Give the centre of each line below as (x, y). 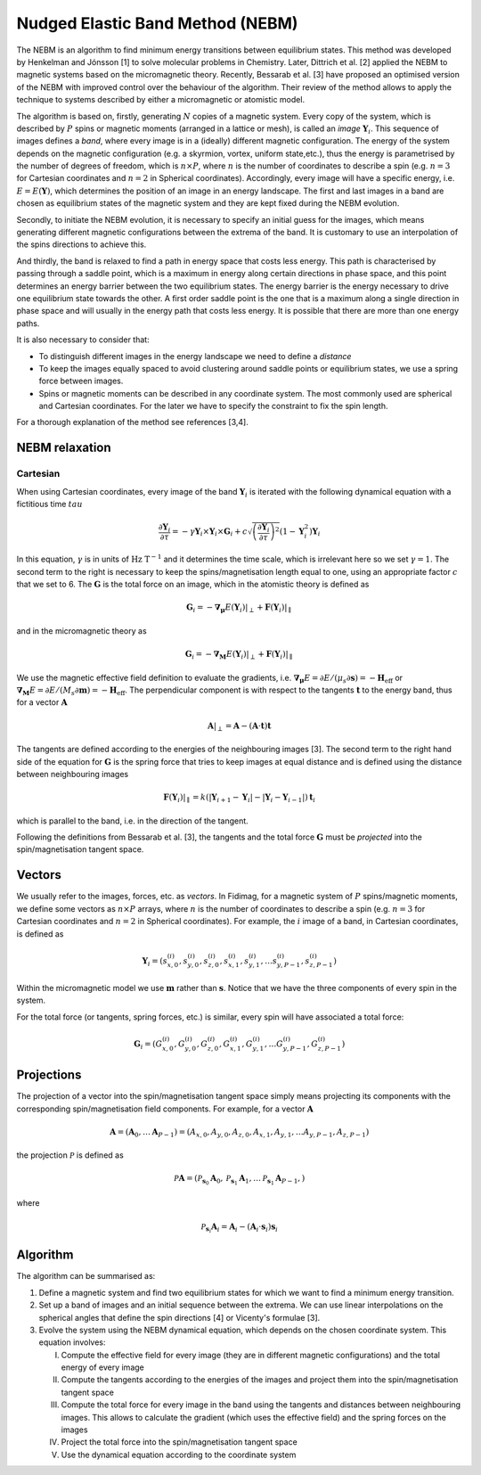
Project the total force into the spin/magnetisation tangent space (179, 1442)
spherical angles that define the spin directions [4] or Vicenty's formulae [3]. (179, 1317)
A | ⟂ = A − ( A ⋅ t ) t (240, 726)
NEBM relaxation (64, 448)
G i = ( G (148, 1045)
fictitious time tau (50, 504)
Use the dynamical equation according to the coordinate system (179, 1455)
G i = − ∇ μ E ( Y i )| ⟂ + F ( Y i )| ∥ (239, 609)
